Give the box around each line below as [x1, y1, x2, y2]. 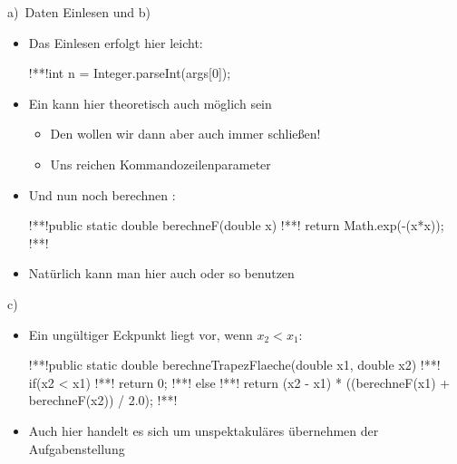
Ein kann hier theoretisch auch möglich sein [28, 93, 272, 112]
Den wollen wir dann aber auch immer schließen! [50, 124, 321, 143]
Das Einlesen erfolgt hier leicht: [28, 33, 203, 52]
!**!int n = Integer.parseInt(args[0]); [28, 63, 231, 82]
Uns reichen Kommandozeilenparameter [50, 154, 271, 173]
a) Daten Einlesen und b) [7, 3, 151, 21]
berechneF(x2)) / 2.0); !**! [28, 391, 178, 410]
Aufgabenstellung [28, 439, 125, 458]
